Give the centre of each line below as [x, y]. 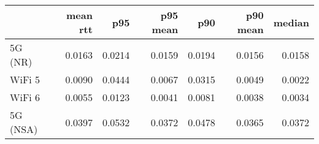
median [291, 22]
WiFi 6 [25, 97]
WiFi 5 [25, 79]
